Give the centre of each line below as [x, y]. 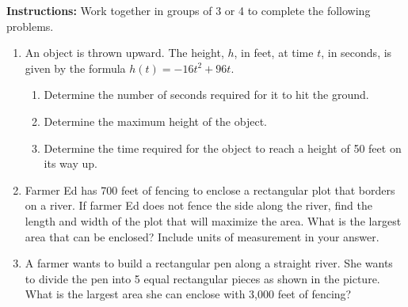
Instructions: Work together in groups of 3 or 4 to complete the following [189, 10]
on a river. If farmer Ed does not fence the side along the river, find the [198, 205]
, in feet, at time [274, 53]
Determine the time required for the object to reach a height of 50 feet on [223, 148]
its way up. [71, 163]
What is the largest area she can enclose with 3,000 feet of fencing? [188, 294]
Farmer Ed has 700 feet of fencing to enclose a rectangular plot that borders [210, 190]
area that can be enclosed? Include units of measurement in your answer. [202, 236]
